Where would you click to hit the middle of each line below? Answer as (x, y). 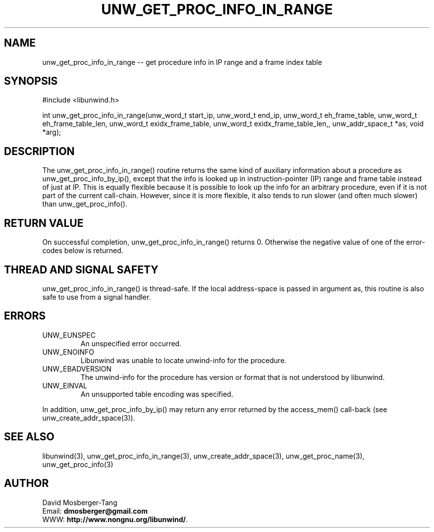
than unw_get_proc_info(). (85, 204)
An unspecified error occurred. (131, 343)
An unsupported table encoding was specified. (157, 394)
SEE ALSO (29, 437)
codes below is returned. (83, 251)
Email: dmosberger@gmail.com (95, 511)
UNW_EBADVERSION (77, 369)
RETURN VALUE (44, 223)
